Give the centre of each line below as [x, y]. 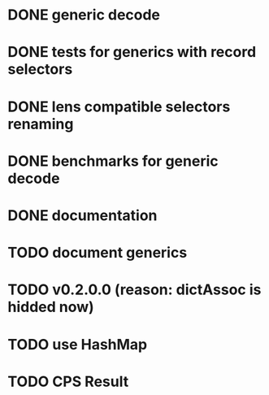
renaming [41, 124]
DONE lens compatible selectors [119, 106]
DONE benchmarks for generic [113, 161]
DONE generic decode [84, 15]
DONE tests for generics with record [132, 52]
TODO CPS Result [68, 382]
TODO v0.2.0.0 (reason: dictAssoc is [134, 290]
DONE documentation [82, 215]
